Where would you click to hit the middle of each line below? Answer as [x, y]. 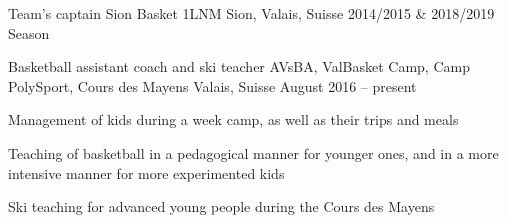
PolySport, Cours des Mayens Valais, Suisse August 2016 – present [212, 85]
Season [29, 32]
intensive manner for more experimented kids [146, 172]
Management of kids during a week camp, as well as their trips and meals [233, 119]
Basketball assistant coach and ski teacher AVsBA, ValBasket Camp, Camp [239, 66]
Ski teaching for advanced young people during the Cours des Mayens [221, 206]
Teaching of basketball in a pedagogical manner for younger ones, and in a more [253, 152]
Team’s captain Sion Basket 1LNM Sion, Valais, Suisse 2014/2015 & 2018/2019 [251, 13]
